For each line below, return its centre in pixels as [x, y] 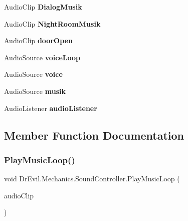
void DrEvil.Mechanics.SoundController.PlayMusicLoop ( [92, 179]
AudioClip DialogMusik [43, 7]
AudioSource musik [35, 91]
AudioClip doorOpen [38, 40]
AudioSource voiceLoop [42, 57]
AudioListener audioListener [51, 108]
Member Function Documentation [94, 135]
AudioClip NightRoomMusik [52, 23]
